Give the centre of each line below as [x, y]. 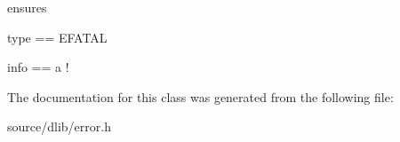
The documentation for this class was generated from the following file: [200, 96]
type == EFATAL [57, 37]
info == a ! [38, 67]
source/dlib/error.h [59, 126]
